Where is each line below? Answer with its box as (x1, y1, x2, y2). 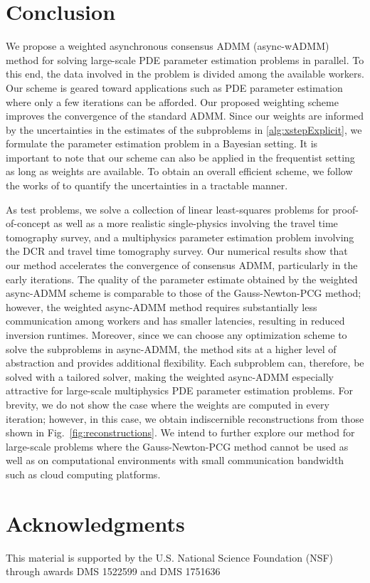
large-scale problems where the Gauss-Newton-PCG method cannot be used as (6, 438, 349, 453)
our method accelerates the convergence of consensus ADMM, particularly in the (6, 258, 358, 273)
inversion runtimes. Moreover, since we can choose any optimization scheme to (6, 327, 347, 342)
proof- (332, 201, 359, 216)
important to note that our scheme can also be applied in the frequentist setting (6, 149, 355, 164)
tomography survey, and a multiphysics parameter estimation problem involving (6, 229, 354, 244)
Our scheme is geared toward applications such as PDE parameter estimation (6, 80, 343, 95)
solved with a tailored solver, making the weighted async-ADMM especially (6, 369, 334, 384)
